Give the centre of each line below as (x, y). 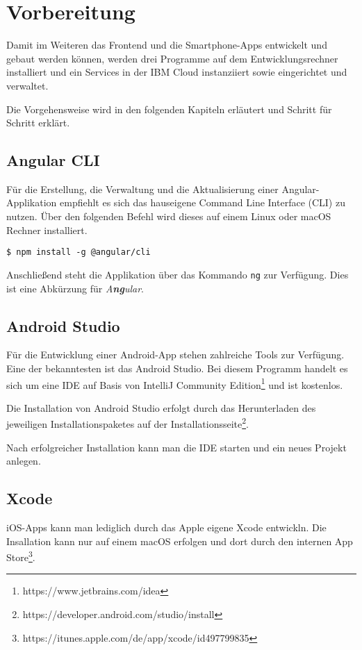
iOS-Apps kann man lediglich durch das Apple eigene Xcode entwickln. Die (166, 527)
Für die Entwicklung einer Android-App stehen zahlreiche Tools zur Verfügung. (175, 355)
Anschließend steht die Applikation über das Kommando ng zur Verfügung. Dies (178, 274)
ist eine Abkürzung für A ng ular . (75, 288)
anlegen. (24, 461)
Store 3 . (21, 556)
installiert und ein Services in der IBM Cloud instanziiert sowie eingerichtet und (177, 72)
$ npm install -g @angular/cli (79, 252)
